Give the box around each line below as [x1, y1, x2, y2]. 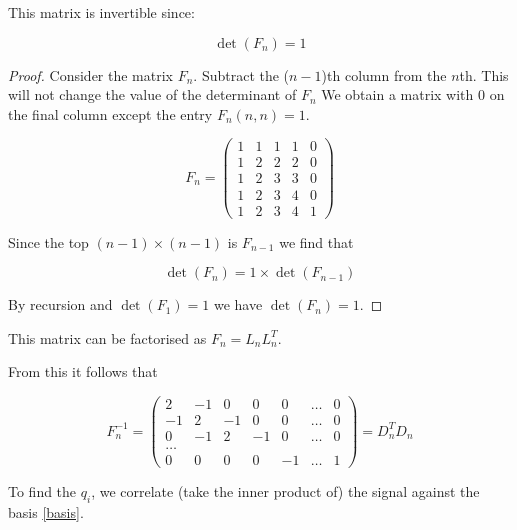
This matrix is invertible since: [8, 2, 195, 22]
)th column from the [321, 64, 447, 85]
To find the [8, 481, 77, 502]
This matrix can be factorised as [8, 327, 207, 348]
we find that [279, 231, 354, 252]
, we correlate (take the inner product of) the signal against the [91, 481, 480, 502]
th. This [459, 64, 509, 85]
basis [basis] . [8, 501, 84, 522]
